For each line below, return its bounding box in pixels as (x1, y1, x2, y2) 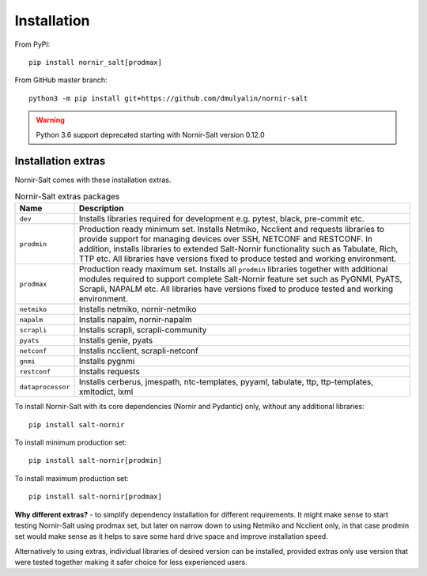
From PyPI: (14, 40, 51, 49)
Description (78, 203, 124, 214)
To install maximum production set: (14, 473, 130, 483)
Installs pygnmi (78, 356, 135, 367)
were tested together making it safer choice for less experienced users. (14, 558, 248, 567)
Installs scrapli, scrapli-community (78, 324, 207, 335)
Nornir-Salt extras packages (14, 191, 120, 202)
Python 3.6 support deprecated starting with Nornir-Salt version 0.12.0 (36, 130, 265, 139)
